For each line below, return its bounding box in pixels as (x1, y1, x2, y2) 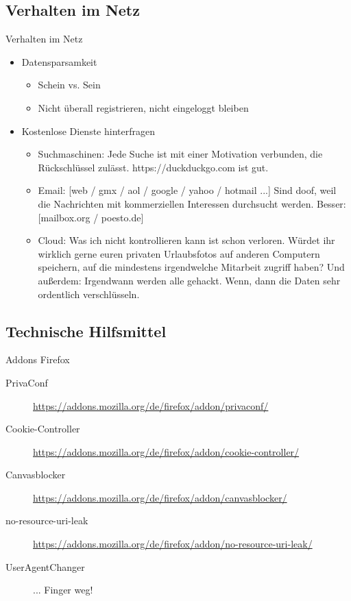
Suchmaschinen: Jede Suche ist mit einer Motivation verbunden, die (38, 147, 323, 161)
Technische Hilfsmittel (5, 320, 167, 341)
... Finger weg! (33, 582, 93, 597)
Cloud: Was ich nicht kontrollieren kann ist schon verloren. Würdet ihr (38, 233, 335, 247)
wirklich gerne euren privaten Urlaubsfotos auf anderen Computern (38, 246, 320, 260)
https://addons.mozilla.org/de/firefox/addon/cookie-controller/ (33, 444, 300, 458)
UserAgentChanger (5, 559, 85, 574)
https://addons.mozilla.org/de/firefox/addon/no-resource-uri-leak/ (33, 537, 313, 551)
